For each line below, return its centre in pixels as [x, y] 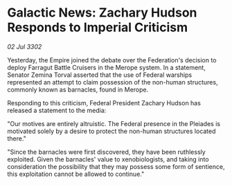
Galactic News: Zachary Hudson [102, 13]
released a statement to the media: [57, 110]
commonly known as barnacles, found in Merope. [78, 89]
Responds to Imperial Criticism [98, 27]
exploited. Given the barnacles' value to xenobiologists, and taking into [108, 159]
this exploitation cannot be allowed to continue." [76, 174]
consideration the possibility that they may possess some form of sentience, [116, 166]
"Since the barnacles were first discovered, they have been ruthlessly [106, 152]
